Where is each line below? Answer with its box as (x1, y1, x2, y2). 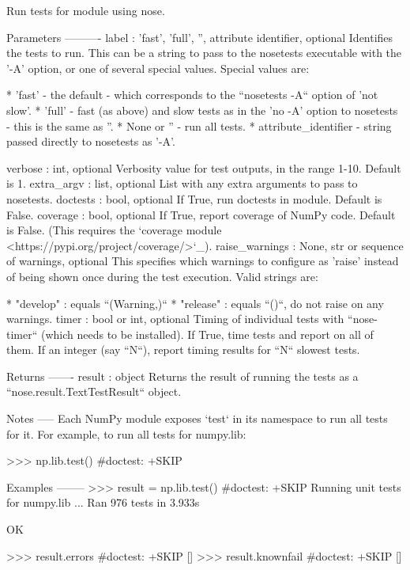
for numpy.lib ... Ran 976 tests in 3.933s (6, 494, 200, 511)
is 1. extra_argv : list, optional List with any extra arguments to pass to (6, 175, 358, 192)
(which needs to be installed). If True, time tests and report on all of (40, 325, 374, 342)
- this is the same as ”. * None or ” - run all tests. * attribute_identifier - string (6, 117, 392, 134)
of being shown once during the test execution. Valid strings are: (6, 268, 318, 284)
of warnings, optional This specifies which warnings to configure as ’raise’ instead (6, 253, 399, 269)
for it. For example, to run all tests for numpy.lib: (6, 425, 246, 442)
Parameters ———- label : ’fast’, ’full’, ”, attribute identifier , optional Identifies (6, 28, 393, 45)
